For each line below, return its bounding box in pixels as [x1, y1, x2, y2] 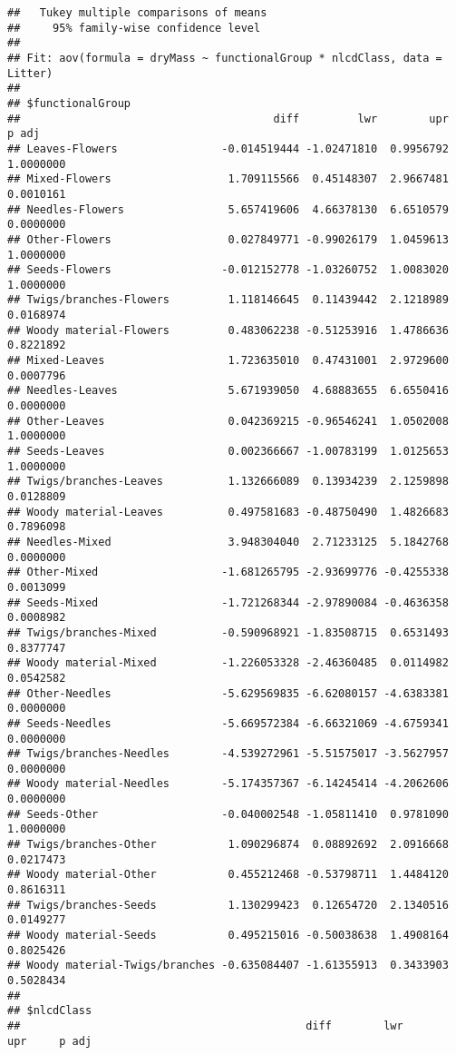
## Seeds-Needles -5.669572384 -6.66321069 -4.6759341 [7, 716, 449, 730]
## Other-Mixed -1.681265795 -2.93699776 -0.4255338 [7, 566, 449, 579]
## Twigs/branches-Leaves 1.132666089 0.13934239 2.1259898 [7, 475, 449, 488]
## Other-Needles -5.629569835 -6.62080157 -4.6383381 [7, 686, 449, 700]
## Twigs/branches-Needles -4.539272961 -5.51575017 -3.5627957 [7, 747, 449, 761]
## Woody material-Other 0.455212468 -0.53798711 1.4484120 [7, 868, 449, 882]
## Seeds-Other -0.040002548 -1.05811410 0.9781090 [7, 807, 449, 821]
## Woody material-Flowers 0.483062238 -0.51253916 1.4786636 [7, 323, 449, 337]
